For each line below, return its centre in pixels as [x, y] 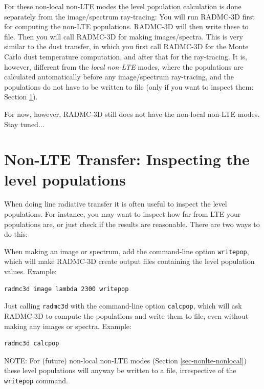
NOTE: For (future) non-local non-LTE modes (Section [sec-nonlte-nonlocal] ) [125, 360]
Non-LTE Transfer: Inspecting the [127, 159]
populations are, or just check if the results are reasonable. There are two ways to [132, 224]
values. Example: [30, 271]
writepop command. [36, 380]
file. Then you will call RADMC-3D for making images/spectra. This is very [124, 36]
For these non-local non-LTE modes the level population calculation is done [123, 6]
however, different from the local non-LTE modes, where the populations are [124, 66]
